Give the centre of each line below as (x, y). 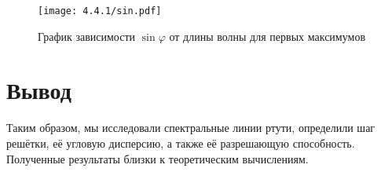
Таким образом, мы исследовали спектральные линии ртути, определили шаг (191, 128)
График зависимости (87, 36)
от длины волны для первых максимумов (267, 36)
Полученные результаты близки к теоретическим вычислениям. (158, 158)
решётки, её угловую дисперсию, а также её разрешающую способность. (181, 143)
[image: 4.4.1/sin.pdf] (100, 11)
